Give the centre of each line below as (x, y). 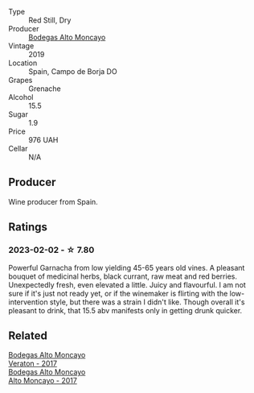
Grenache (45, 89)
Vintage (21, 46)
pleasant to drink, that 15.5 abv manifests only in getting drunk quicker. (125, 310)
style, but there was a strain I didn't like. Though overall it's (147, 302)
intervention (28, 302)
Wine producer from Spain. (53, 201)
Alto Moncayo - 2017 (43, 381)
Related (28, 335)
